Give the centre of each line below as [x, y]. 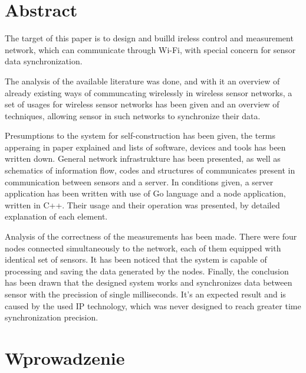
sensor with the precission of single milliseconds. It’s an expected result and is [145, 294]
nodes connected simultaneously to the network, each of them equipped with [143, 248]
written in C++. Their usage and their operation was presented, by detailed [142, 205]
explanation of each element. [56, 216]
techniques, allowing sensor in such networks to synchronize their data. [133, 115]
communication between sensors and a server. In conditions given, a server [139, 181]
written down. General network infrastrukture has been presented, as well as [143, 158]
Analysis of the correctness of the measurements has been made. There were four [151, 236]
